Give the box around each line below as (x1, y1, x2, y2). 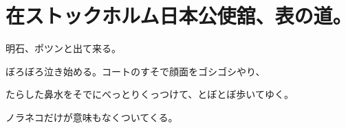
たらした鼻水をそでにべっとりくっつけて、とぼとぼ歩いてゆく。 (6, 87, 294, 101)
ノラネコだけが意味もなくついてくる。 (6, 110, 178, 124)
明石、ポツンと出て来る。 (6, 41, 121, 55)
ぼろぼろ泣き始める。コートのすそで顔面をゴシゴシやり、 (6, 64, 266, 78)
